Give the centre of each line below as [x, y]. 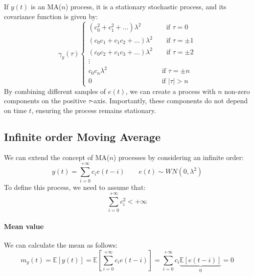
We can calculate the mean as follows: [61, 245]
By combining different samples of [55, 91]
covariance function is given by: [51, 16]
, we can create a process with [171, 91]
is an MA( [46, 6]
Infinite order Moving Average [82, 137]
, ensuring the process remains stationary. [94, 110]
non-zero [237, 91]
